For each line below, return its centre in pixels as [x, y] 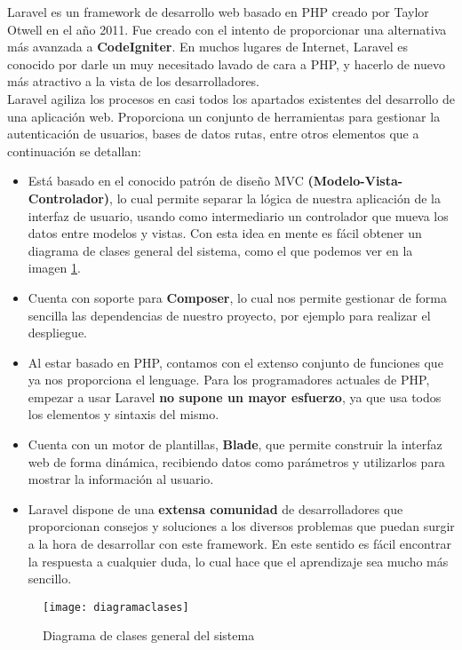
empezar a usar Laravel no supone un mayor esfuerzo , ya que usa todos [235, 396]
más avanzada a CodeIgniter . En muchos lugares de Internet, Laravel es [208, 47]
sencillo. [50, 579]
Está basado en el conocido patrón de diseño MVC [166, 181]
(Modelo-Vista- [355, 181]
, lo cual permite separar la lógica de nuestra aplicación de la [275, 198]
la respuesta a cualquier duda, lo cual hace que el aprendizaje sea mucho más [238, 561]
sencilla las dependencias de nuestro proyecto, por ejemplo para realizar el [229, 315]
